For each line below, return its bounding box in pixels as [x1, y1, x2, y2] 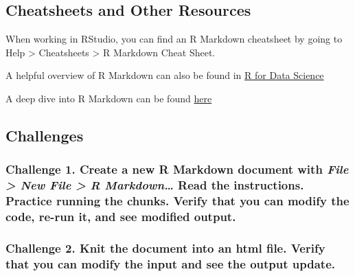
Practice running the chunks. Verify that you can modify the [5, 192, 350, 209]
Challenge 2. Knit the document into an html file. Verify [5, 239, 325, 256]
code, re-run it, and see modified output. [5, 208, 236, 225]
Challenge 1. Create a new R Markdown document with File [5, 161, 349, 178]
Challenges [5, 124, 84, 146]
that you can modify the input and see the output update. [5, 255, 336, 272]
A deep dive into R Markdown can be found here [5, 91, 212, 105]
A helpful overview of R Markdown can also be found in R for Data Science [5, 68, 324, 82]
